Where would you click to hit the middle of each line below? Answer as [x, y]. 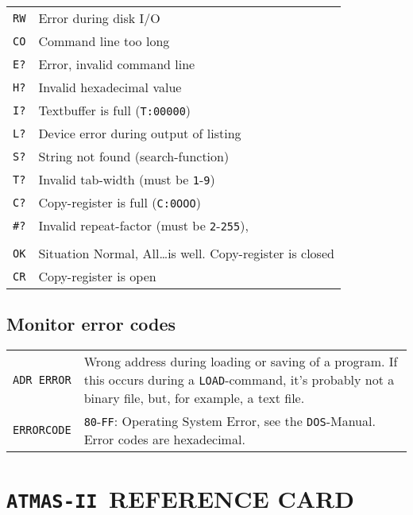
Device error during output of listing [140, 133]
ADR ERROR [42, 379]
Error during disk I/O [99, 18]
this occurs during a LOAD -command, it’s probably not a [239, 380]
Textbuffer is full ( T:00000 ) [115, 110]
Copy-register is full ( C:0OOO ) [120, 202]
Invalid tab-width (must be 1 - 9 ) [127, 179]
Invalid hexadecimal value [110, 87]
